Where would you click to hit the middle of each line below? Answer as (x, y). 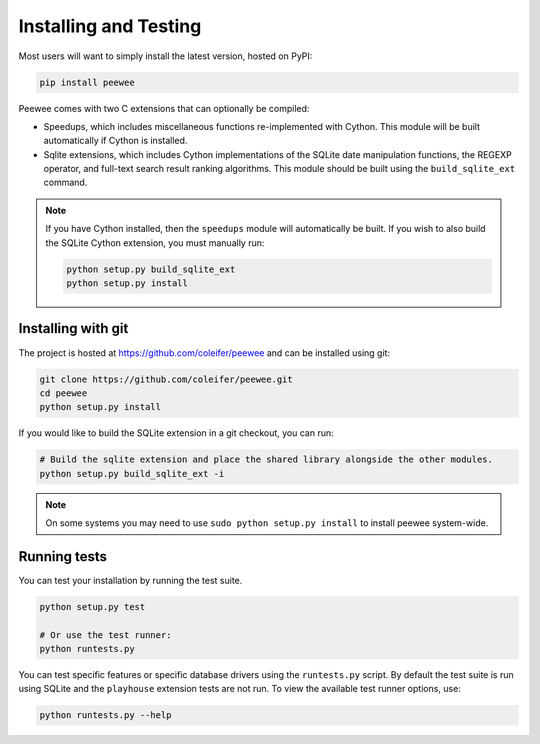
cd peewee (63, 393)
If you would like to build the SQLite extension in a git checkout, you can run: (176, 433)
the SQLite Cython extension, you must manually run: (155, 242)
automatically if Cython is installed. (115, 141)
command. (65, 182)
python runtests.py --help (105, 715)
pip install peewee (87, 82)
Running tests (63, 556)
